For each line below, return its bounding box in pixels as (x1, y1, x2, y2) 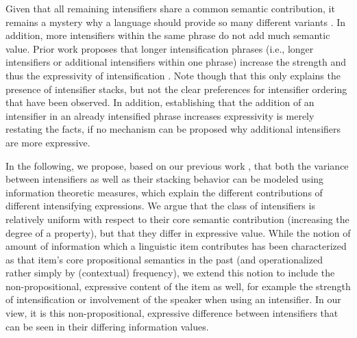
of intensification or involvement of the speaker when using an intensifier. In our (5, 292, 341, 307)
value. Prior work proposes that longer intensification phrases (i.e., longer (5, 41, 314, 55)
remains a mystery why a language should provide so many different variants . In (5, 14, 346, 29)
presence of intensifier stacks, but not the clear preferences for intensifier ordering (5, 81, 347, 96)
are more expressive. (5, 135, 90, 149)
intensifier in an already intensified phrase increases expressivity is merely (5, 108, 315, 122)
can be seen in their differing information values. (5, 319, 209, 333)
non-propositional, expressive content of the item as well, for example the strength (5, 278, 351, 293)
